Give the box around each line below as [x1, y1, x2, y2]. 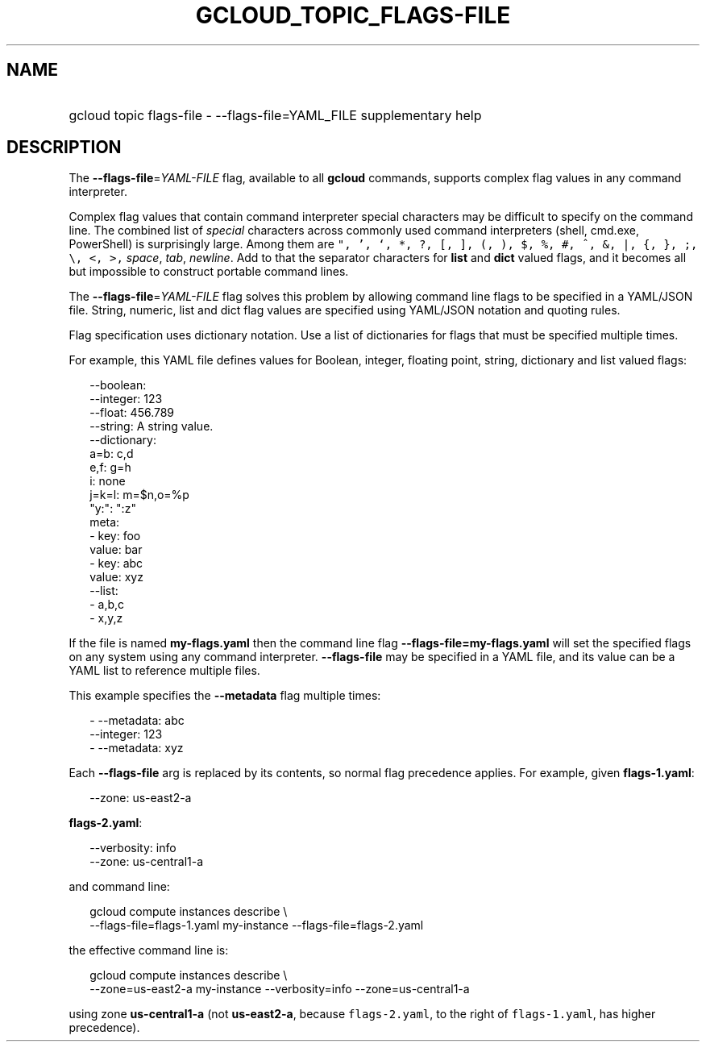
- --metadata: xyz [89, 741, 184, 755]
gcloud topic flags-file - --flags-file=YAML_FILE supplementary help [69, 106, 482, 123]
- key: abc [89, 556, 143, 571]
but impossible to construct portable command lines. [69, 264, 349, 279]
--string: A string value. [89, 419, 214, 434]
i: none [89, 474, 126, 489]
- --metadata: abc [89, 713, 185, 728]
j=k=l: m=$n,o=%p [89, 488, 189, 502]
